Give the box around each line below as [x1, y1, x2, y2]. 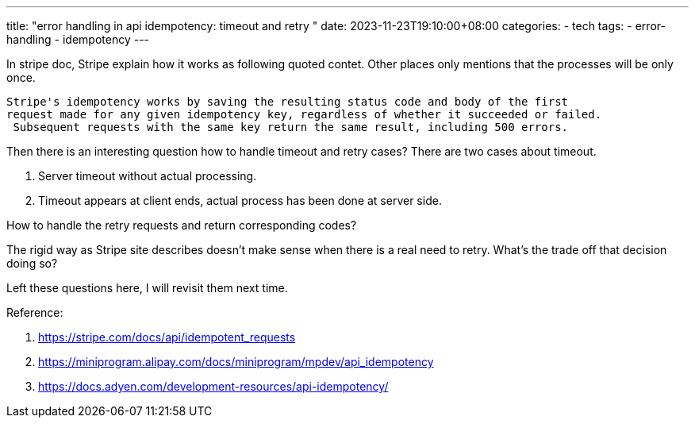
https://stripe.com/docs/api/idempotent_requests [38, 330, 296, 344]
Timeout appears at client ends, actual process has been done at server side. [38, 194, 442, 207]
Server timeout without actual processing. [38, 169, 257, 183]
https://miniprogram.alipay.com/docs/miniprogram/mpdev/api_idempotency [38, 355, 434, 368]
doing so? [6, 256, 58, 270]
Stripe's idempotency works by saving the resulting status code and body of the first [6, 95, 569, 108]
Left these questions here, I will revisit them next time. [6, 281, 288, 295]
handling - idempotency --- [6, 33, 150, 46]
